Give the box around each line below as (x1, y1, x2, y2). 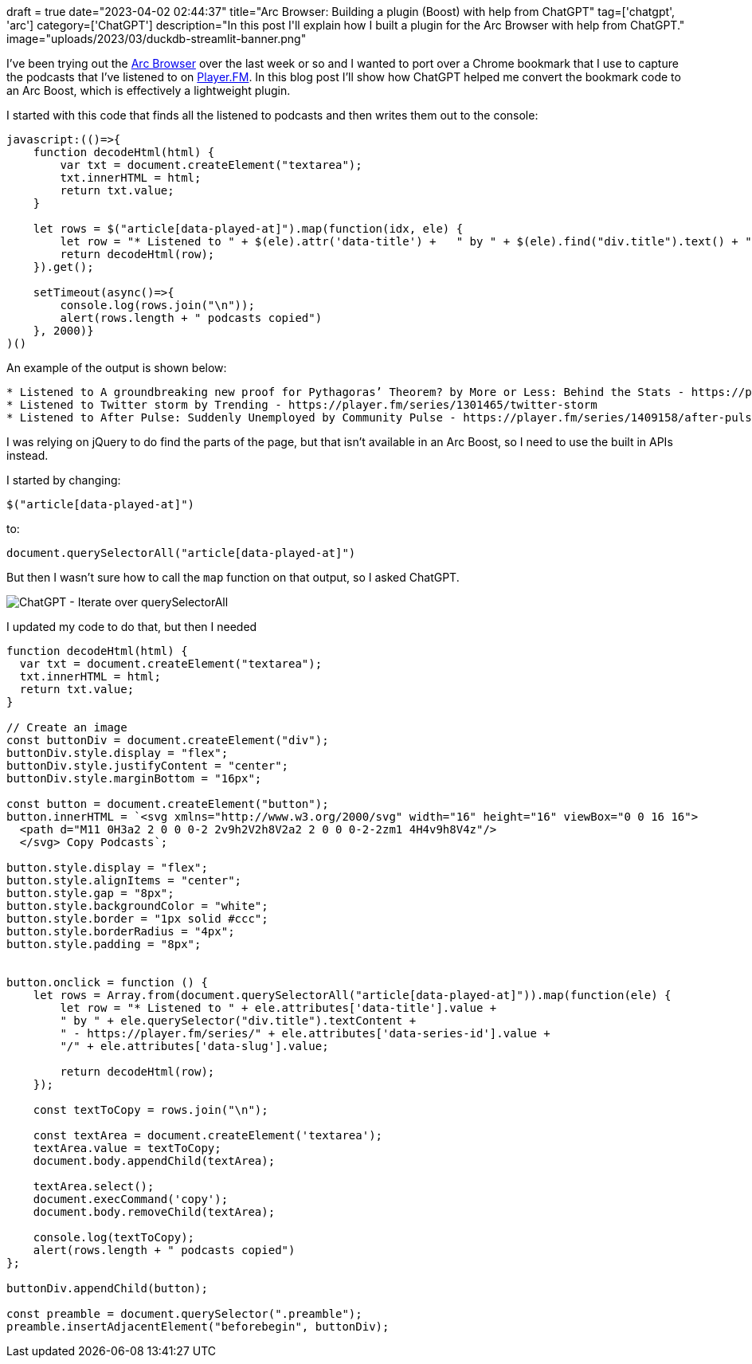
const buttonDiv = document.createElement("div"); (6, 734, 329, 747)
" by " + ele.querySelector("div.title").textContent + (60, 1014, 417, 1027)
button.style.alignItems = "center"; (6, 874, 242, 887)
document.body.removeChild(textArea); (33, 1205, 276, 1218)
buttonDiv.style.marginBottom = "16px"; (6, 772, 262, 785)
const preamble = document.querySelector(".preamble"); (6, 1307, 362, 1320)
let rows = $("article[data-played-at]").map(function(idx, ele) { (33, 222, 464, 235)
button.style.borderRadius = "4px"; (6, 925, 235, 938)
